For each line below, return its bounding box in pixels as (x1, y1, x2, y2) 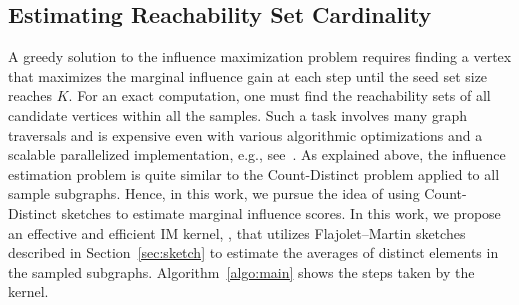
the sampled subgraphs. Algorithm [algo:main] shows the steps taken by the (8, 261, 475, 282)
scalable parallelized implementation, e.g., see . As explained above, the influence (8, 144, 506, 165)
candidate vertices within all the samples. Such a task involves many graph (8, 104, 467, 125)
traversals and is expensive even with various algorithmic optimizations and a (8, 124, 483, 145)
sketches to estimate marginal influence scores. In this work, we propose (61, 202, 501, 223)
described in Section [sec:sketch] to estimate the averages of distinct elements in (8, 242, 499, 263)
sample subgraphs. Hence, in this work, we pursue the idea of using (8, 183, 420, 204)
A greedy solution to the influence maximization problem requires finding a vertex (8, 46, 512, 67)
